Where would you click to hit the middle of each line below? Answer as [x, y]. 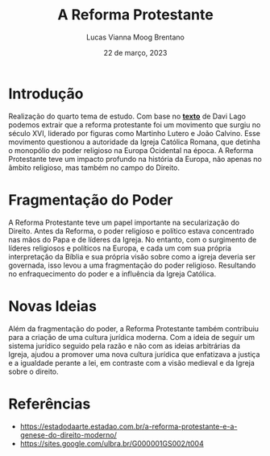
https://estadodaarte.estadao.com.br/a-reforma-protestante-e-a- [129, 426]
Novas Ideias [52, 306]
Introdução [46, 93]
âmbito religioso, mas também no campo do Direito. [94, 168]
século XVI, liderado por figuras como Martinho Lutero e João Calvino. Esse [134, 133]
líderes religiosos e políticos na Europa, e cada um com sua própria [120, 248]
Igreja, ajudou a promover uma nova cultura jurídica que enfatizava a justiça [134, 354]
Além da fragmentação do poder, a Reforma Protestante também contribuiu [134, 329]
